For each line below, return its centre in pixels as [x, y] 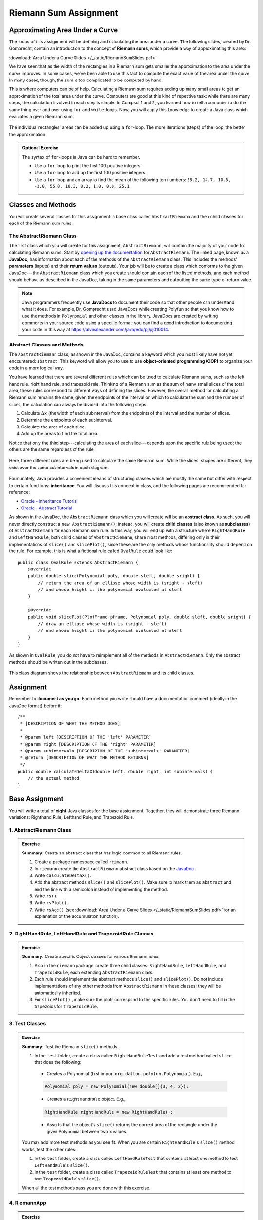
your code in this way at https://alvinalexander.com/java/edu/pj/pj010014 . [95, 329]
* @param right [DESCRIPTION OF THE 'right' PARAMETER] [88, 744]
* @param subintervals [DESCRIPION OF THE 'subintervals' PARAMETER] [105, 751]
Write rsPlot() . [51, 903]
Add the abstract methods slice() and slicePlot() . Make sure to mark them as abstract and [133, 882]
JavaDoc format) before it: [36, 706]
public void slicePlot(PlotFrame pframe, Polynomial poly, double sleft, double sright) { [140, 617]
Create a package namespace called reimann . [81, 862]
